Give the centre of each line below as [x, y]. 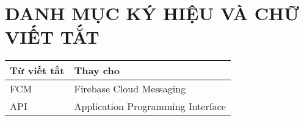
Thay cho [97, 71]
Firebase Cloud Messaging [130, 89]
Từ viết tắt [37, 71]
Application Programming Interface [150, 106]
